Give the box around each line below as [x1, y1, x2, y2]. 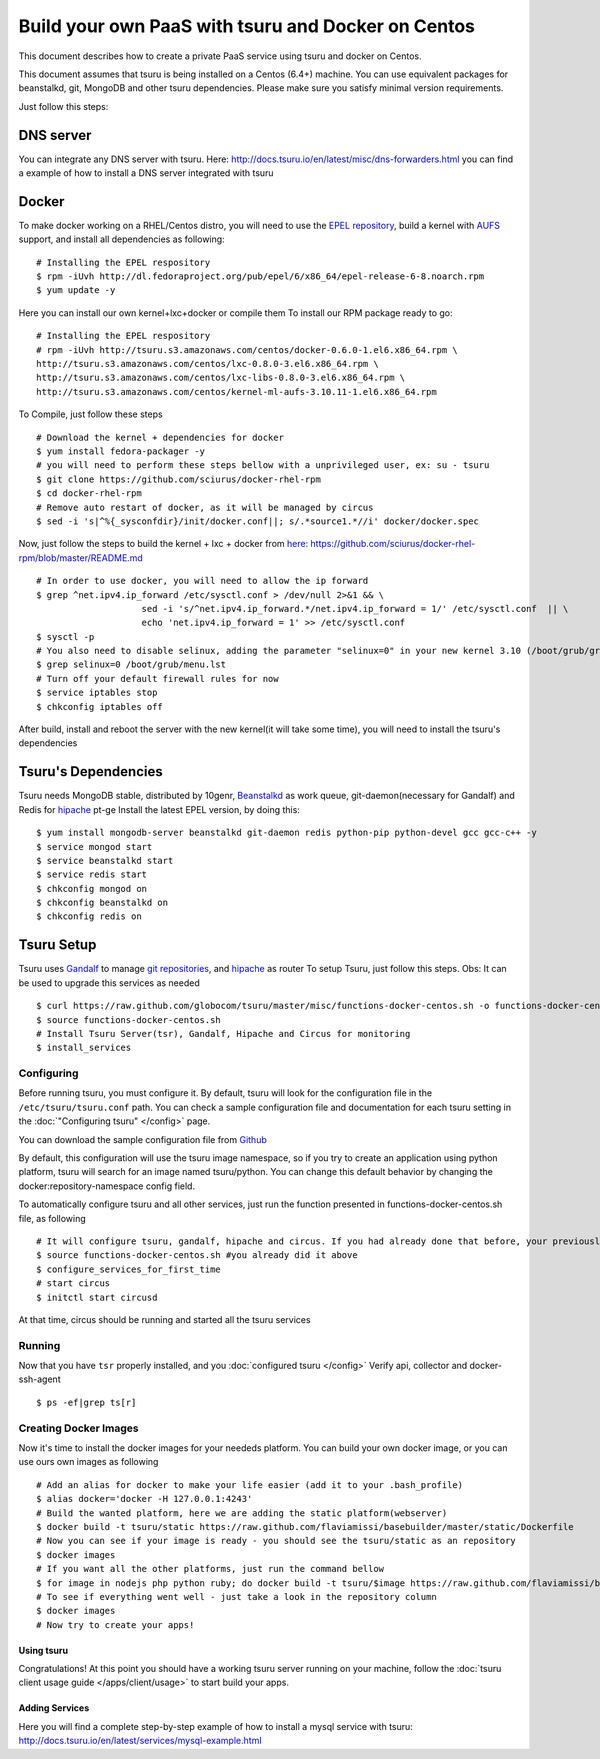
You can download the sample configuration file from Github [18, 1133, 267, 1145]
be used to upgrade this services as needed [18, 976, 200, 989]
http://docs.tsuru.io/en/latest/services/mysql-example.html [18, 1735, 262, 1747]
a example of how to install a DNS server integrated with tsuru [18, 167, 274, 179]
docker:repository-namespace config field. [18, 1180, 195, 1192]
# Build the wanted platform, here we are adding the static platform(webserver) [36, 1507, 448, 1519]
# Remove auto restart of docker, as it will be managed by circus [36, 501, 374, 513]
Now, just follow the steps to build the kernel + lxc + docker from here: [18, 538, 309, 550]
